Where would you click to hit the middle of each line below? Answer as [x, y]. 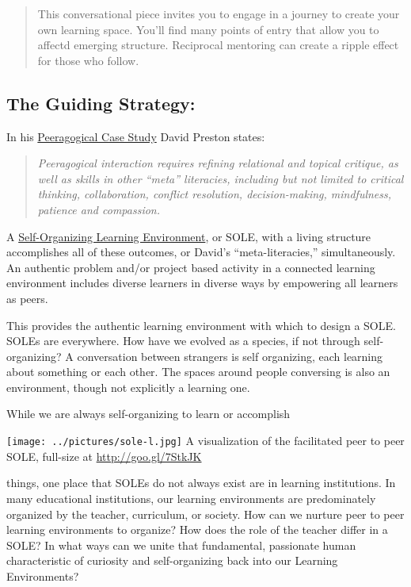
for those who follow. [88, 60]
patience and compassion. [99, 209]
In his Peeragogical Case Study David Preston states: [136, 136]
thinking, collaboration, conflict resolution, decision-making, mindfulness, [215, 194]
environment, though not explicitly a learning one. [128, 387]
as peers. [27, 298]
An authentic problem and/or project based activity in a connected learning [191, 267]
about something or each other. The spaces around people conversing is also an [198, 372]
